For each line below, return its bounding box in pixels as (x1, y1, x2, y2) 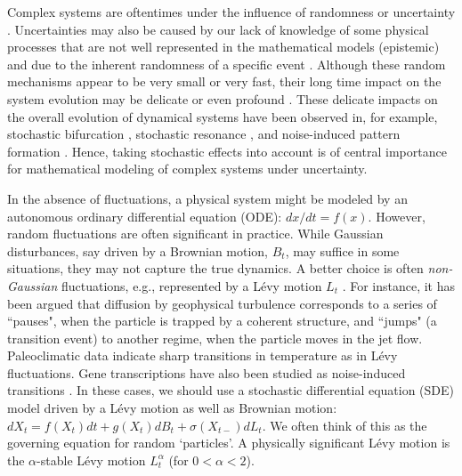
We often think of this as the (270, 415, 427, 434)
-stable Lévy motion (36, 450, 146, 469)
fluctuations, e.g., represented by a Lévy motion (61, 276, 322, 294)
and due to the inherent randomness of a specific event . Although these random (7, 54, 446, 73)
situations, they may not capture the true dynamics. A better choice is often (7, 259, 424, 278)
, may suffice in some (285, 241, 400, 260)
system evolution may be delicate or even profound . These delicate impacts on (7, 89, 438, 108)
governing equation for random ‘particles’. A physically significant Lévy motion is (7, 433, 450, 452)
